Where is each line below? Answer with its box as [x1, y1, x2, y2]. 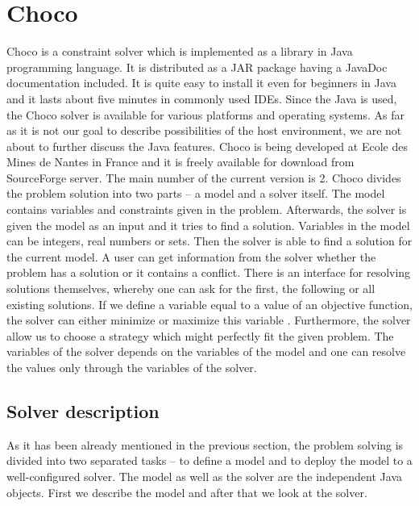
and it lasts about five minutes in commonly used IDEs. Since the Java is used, [6, 90, 397, 107]
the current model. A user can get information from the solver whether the [6, 248, 376, 265]
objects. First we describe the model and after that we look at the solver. [6, 483, 367, 500]
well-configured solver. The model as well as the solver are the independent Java [6, 467, 402, 484]
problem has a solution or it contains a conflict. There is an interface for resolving [6, 264, 411, 281]
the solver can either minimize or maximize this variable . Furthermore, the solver [6, 312, 411, 328]
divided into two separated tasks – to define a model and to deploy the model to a [6, 452, 413, 469]
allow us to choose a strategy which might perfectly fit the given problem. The [6, 327, 394, 344]
